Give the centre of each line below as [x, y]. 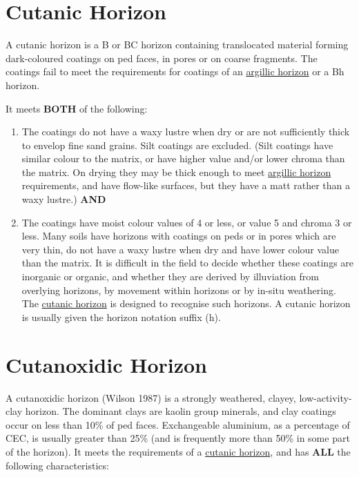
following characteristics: [57, 465]
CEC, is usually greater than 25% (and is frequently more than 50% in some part [178, 438]
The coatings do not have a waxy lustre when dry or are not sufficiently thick [186, 132]
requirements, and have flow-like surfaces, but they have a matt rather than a [186, 185]
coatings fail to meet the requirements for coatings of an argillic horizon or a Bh [175, 71]
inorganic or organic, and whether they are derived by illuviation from [170, 276]
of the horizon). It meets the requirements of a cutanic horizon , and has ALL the [178, 451]
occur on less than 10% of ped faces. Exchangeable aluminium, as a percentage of [178, 424]
